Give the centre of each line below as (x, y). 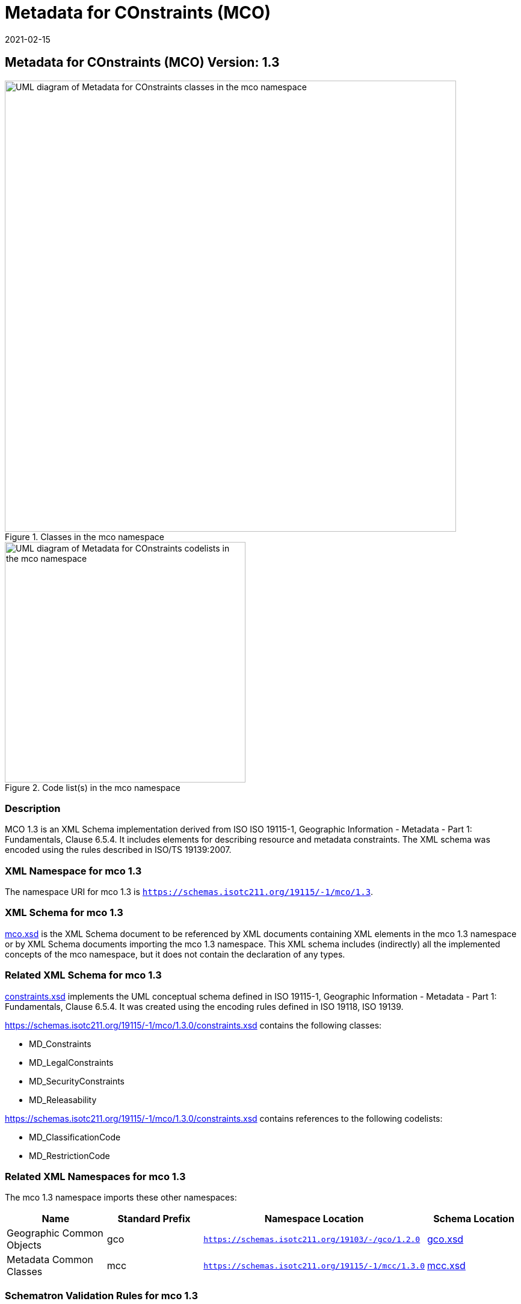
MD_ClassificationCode (75, 1137)
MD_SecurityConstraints (77, 1081)
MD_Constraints (60, 1044)
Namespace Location (314, 1219)
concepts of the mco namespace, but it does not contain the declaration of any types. (175, 954)
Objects (24, 1245)
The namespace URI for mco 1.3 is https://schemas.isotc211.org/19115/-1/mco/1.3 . (189, 892)
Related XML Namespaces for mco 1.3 (95, 1176)
